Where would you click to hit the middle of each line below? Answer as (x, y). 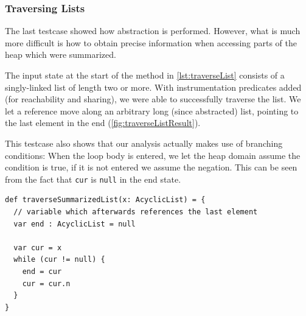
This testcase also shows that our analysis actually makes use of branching (144, 143)
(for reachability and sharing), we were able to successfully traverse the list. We (153, 99)
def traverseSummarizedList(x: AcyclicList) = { (105, 200)
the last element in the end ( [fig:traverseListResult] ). (103, 123)
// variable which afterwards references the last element (136, 212)
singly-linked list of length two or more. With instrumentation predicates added (153, 87)
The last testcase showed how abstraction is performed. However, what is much (153, 31)
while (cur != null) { (59, 260)
